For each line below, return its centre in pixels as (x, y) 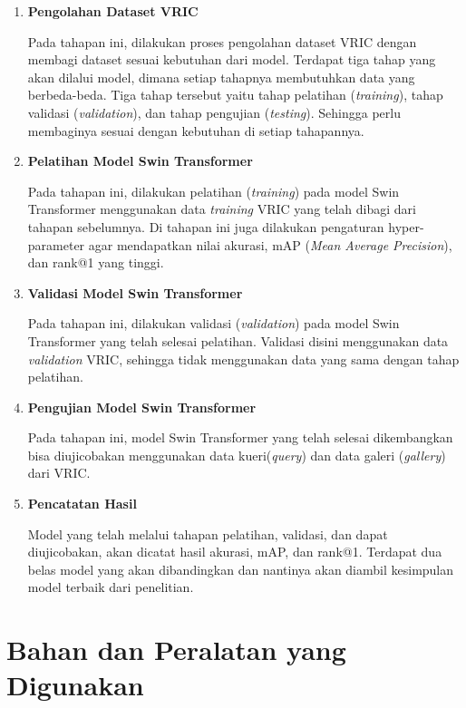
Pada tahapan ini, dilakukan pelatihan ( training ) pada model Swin (214, 191)
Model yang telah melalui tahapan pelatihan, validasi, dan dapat (208, 533)
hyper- (406, 226)
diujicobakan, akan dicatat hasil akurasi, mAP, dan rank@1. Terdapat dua (235, 552)
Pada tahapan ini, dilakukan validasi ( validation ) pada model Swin (214, 323)
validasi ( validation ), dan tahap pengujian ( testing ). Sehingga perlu (214, 112)
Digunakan (75, 685)
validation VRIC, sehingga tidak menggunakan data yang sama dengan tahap (243, 359)
